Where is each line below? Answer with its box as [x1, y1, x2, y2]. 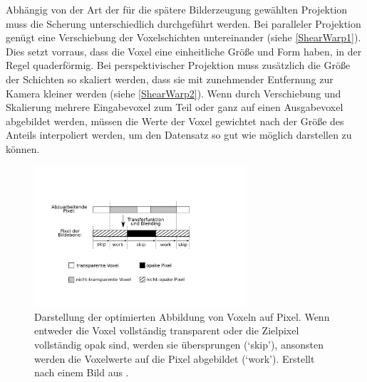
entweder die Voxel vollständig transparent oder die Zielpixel [34, 323, 299, 338]
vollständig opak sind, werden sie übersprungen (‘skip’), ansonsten [34, 336, 324, 351]
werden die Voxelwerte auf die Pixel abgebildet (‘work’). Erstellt [34, 351, 315, 366]
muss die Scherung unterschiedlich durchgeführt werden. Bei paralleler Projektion [6, 16, 361, 31]
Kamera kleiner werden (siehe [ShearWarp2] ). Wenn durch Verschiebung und [6, 85, 341, 100]
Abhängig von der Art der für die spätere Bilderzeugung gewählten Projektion [6, 2, 348, 16]
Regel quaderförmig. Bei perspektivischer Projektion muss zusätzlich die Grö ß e [6, 58, 351, 73]
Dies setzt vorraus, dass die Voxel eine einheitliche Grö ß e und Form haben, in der [6, 43, 362, 58]
